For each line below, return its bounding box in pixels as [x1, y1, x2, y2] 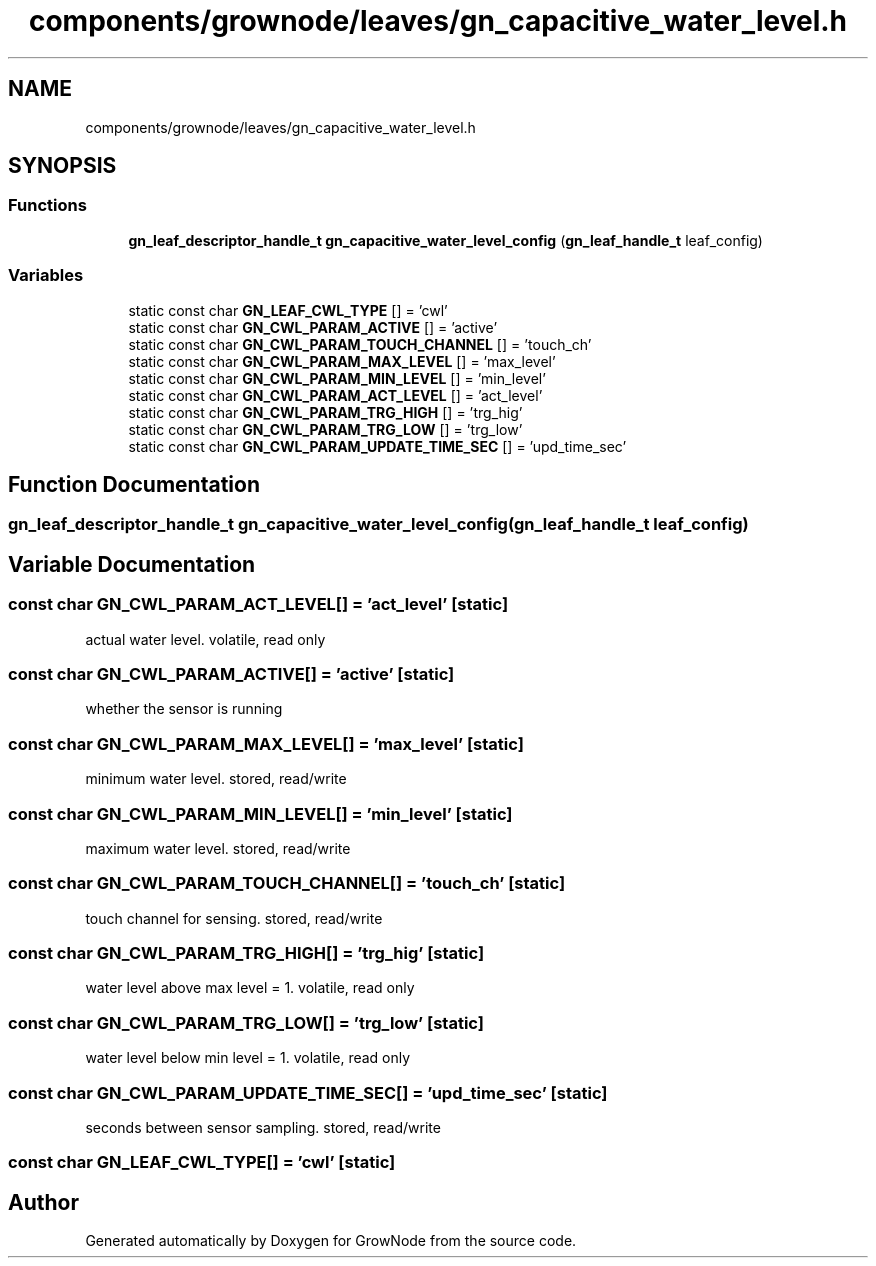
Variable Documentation [8, 551, 256, 577]
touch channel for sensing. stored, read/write [85, 909, 383, 927]
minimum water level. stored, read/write [85, 770, 347, 788]
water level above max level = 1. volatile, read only [85, 979, 415, 997]
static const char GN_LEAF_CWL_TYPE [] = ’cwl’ [128, 301, 448, 319]
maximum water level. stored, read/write [85, 839, 351, 857]
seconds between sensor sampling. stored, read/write [85, 1118, 441, 1136]
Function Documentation [8, 471, 260, 497]
